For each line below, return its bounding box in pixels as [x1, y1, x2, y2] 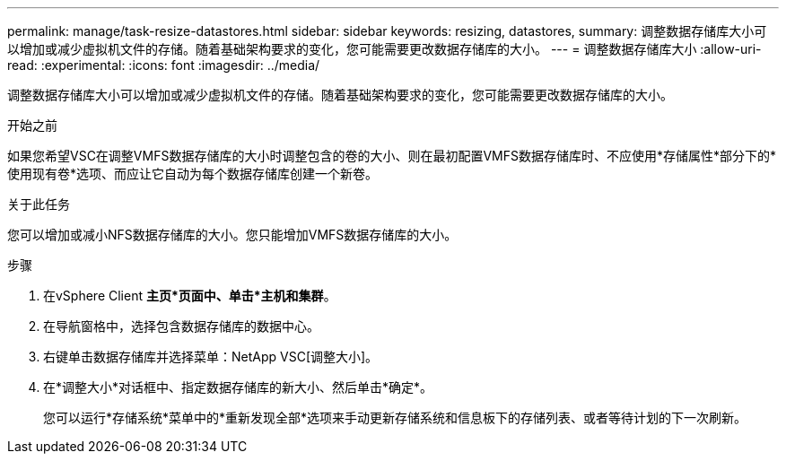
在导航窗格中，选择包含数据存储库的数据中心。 [43, 318, 319, 334]
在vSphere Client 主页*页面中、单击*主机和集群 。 [43, 288, 336, 303]
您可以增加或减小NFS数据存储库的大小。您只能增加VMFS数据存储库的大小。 [7, 227, 458, 242]
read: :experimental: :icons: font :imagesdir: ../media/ [7, 57, 320, 73]
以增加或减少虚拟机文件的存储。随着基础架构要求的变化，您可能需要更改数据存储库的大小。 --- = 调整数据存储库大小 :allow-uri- [7, 41, 762, 57]
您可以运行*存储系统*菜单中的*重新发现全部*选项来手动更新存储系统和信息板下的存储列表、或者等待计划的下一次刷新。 [43, 410, 747, 425]
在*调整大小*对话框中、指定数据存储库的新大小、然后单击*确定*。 [43, 379, 433, 395]
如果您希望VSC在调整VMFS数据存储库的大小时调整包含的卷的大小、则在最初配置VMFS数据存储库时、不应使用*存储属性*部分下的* [7, 148, 777, 163]
